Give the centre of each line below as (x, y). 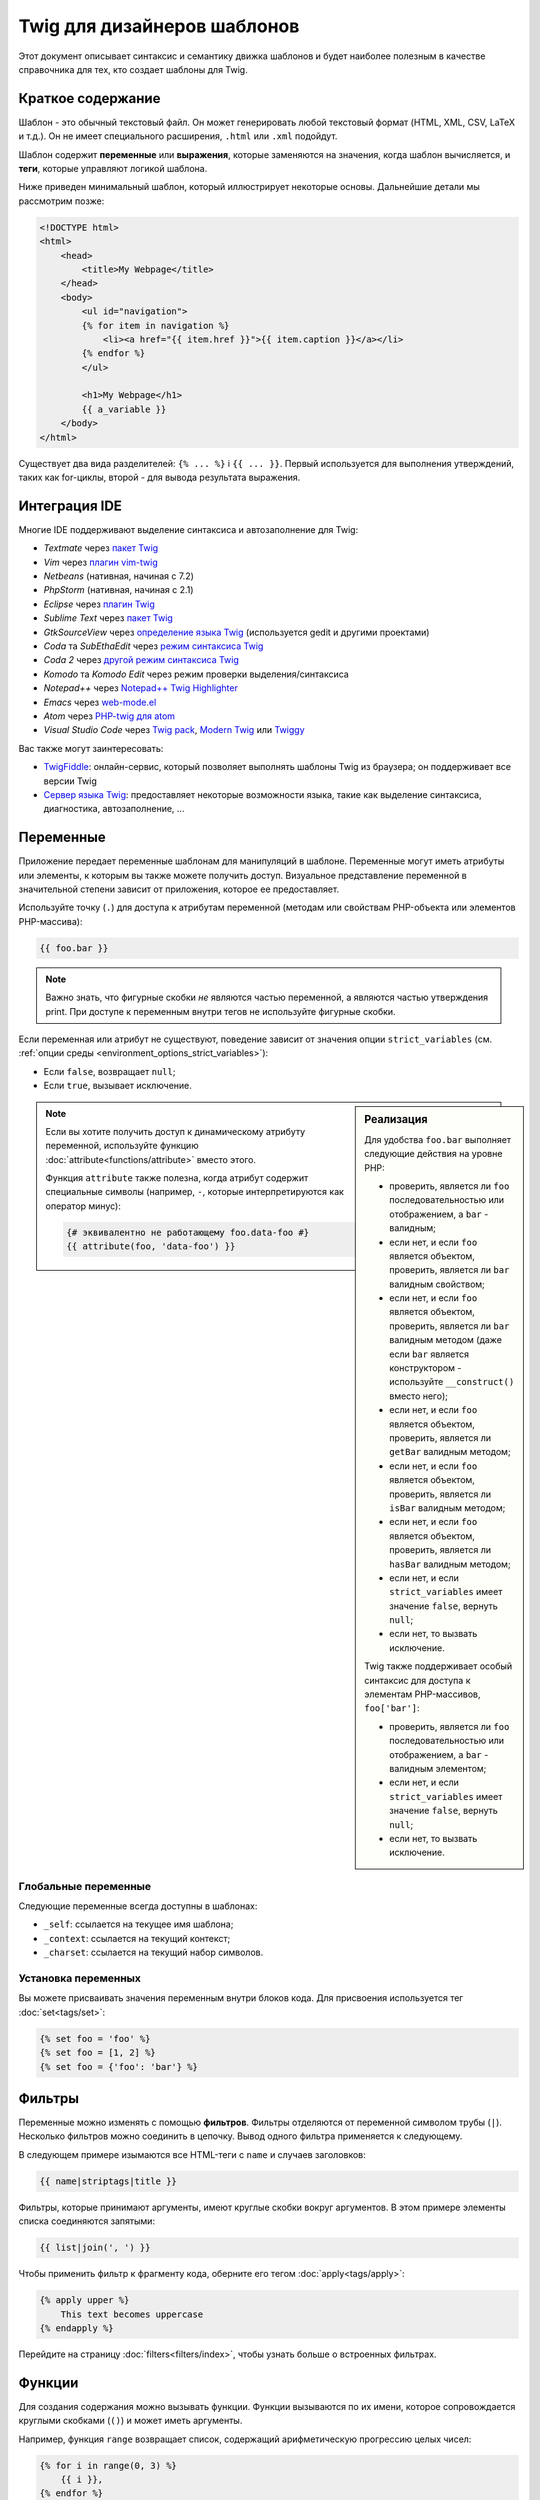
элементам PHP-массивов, (422, 1694)
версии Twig (70, 781)
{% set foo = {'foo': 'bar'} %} (119, 2066)
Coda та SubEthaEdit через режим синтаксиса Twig (153, 646)
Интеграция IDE (70, 505)
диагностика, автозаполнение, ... (114, 809)
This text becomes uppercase (132, 2314)
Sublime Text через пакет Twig (108, 618)
